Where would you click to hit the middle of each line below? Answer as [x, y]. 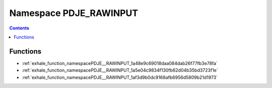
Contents [19, 28]
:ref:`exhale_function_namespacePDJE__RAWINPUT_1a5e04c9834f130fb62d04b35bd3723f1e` [120, 70]
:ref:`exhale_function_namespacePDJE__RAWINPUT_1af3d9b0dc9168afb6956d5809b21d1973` [120, 77]
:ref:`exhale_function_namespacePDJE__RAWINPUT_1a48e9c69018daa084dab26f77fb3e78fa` [120, 63]
